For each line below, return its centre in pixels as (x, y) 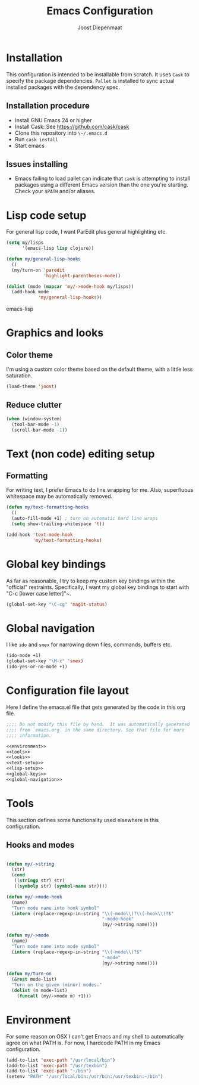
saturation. (19, 376)
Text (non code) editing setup (80, 454)
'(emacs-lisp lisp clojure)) (58, 249)
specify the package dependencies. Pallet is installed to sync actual (90, 80)
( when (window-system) (34, 418)
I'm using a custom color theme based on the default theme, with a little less (99, 369)
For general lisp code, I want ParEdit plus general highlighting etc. (87, 232)
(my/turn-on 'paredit (38, 270)
